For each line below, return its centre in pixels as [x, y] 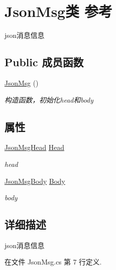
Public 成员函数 [44, 62]
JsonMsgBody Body [35, 181]
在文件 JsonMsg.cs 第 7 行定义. [53, 262]
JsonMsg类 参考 [58, 11]
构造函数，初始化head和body [49, 99]
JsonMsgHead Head [34, 147]
